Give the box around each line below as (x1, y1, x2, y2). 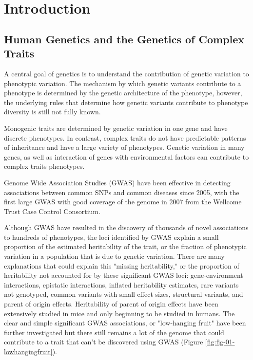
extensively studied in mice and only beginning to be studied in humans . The (4, 308, 235, 318)
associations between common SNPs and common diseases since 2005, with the (4, 187, 239, 197)
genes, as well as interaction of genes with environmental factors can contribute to (4, 151, 249, 162)
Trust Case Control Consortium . (4, 206, 100, 216)
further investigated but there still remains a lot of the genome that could (4, 327, 224, 337)
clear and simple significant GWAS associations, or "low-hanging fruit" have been (4, 318, 246, 328)
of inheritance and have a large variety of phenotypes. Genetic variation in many (4, 142, 245, 152)
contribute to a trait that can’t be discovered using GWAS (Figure (4, 337, 203, 347)
